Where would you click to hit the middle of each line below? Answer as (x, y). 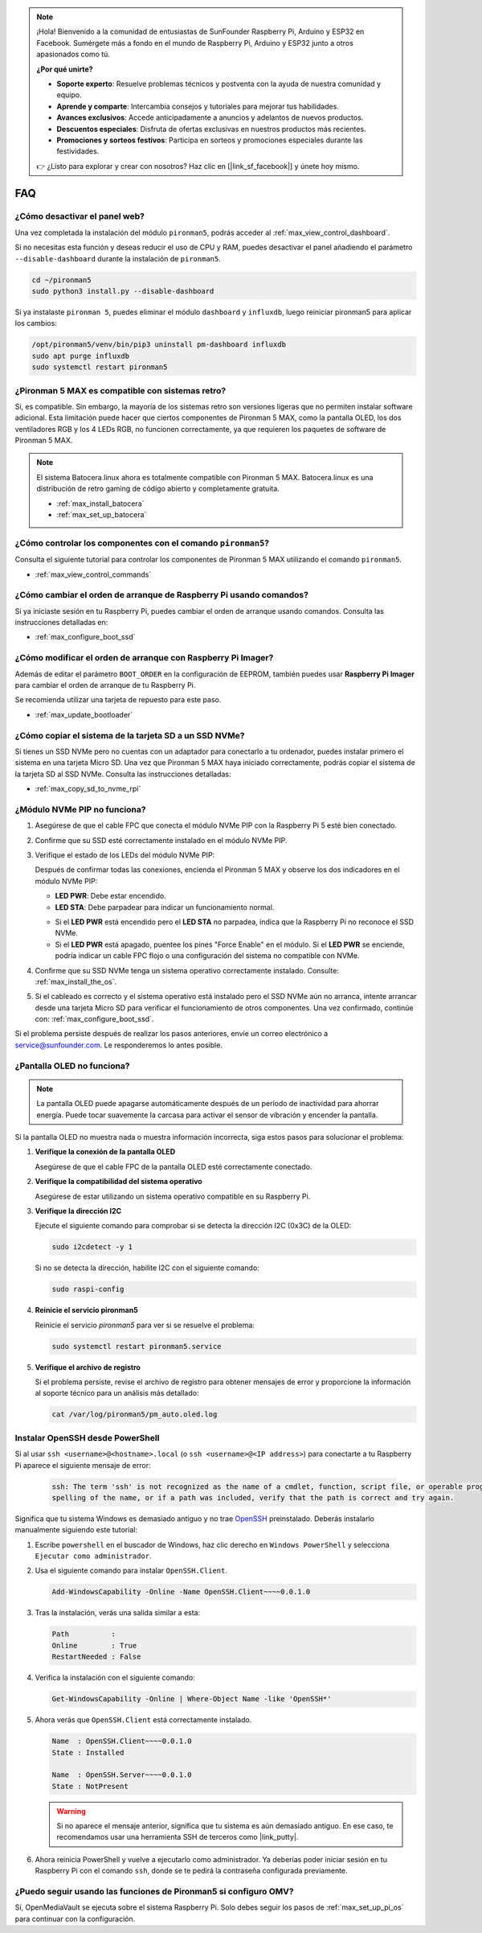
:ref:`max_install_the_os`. (76, 981)
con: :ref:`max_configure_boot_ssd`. (94, 1019)
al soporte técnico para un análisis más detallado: (117, 1393)
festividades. (78, 151)
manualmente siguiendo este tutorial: (76, 1530)
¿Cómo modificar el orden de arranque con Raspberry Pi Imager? (144, 658)
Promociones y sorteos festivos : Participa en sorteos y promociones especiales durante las (210, 140)
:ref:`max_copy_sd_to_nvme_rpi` (88, 789)
